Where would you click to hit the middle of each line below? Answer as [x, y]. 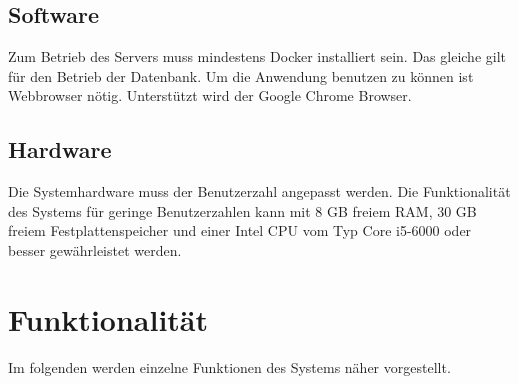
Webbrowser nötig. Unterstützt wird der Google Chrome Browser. [210, 95]
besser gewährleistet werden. [95, 249]
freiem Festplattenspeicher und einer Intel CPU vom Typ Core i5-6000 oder [240, 230]
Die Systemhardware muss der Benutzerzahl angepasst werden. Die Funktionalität [259, 191]
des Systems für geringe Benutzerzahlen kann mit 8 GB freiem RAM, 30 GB [242, 210]
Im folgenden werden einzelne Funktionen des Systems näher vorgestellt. [229, 366]
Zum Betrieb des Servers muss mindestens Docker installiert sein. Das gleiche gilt [257, 56]
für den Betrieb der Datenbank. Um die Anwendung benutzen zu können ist [241, 75]
